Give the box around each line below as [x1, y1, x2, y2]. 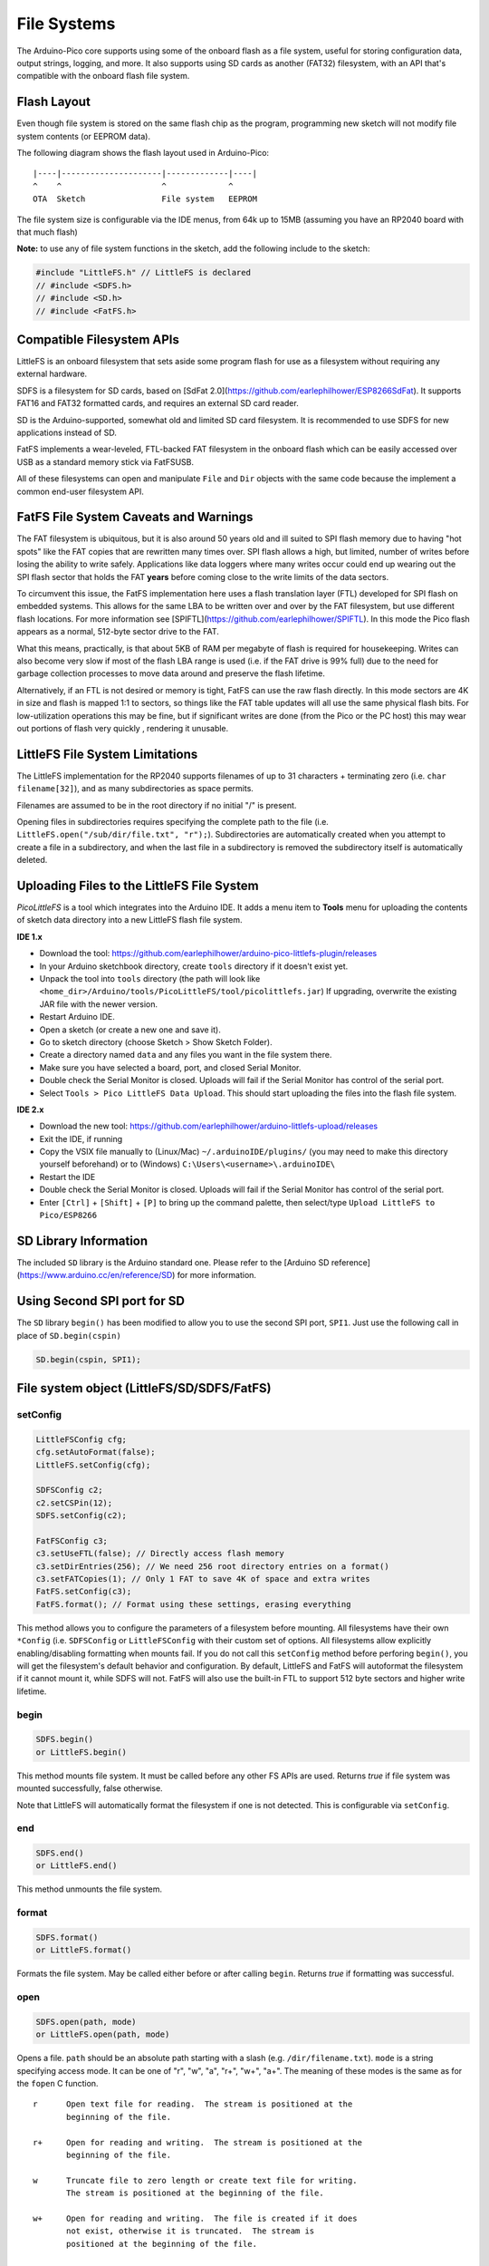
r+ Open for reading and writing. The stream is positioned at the [33, 2137, 362, 2147]
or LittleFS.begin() [35, 1747, 127, 1758]
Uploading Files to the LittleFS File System [16, 877, 259, 893]
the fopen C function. [16, 2078, 99, 2089]
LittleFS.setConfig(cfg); [35, 1459, 151, 1470]
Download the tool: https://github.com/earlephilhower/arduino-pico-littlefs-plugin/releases [39, 948, 378, 959]
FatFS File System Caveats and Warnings [16, 509, 254, 525]
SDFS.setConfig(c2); [35, 1510, 127, 1521]
